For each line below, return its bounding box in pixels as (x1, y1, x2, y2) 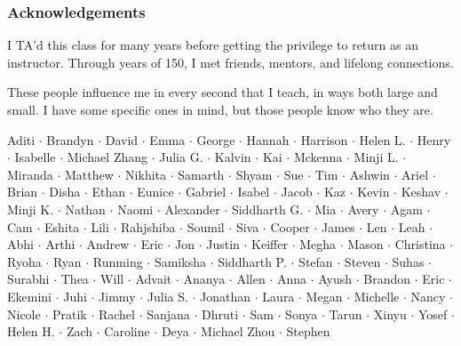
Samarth (178, 165, 225, 183)
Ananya (183, 270, 226, 288)
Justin (206, 235, 240, 253)
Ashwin (349, 165, 390, 183)
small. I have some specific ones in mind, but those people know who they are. (7, 101, 433, 118)
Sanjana (147, 304, 190, 323)
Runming (92, 252, 143, 270)
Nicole (7, 304, 41, 323)
